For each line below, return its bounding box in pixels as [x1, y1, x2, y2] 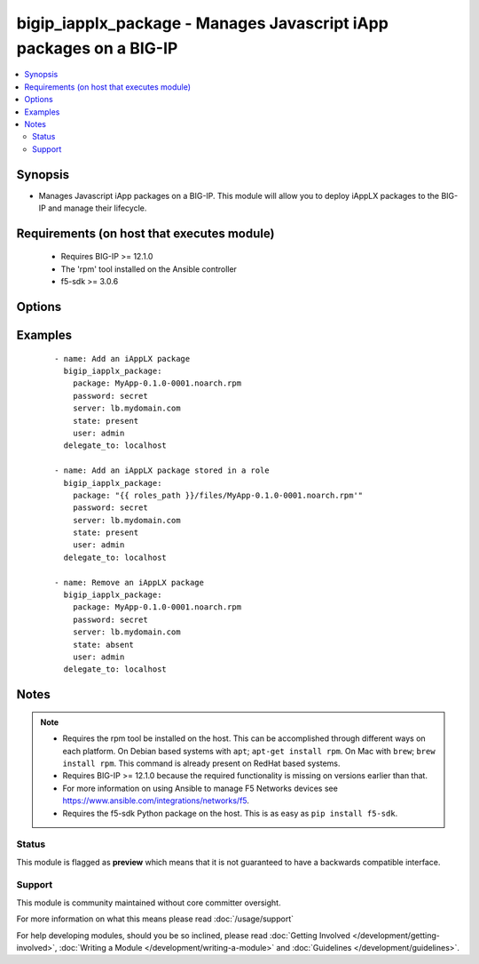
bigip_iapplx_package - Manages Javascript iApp [16, 13, 389, 33]
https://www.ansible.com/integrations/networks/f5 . [62, 795, 250, 806]
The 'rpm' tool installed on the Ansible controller [60, 263, 237, 275]
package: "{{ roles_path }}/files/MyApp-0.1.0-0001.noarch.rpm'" [72, 490, 364, 500]
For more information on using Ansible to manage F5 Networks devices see [62, 783, 339, 793]
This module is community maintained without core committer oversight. [16, 897, 281, 908]
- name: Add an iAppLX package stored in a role [54, 466, 270, 475]
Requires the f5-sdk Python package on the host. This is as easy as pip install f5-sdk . [62, 808, 398, 818]
